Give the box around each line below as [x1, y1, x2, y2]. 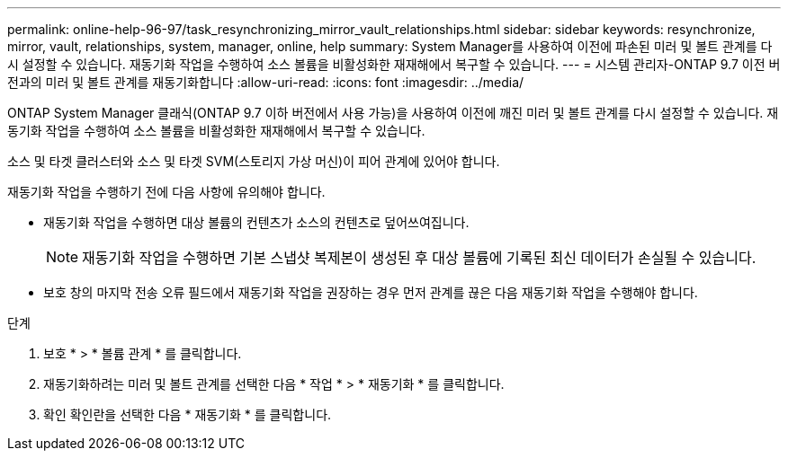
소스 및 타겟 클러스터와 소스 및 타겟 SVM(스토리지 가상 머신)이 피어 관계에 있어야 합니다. [7, 154, 500, 169]
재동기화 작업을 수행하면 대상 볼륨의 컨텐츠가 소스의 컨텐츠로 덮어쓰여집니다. [43, 215, 470, 230]
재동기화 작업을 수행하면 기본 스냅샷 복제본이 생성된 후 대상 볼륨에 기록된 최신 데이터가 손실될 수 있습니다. [82, 249, 757, 267]
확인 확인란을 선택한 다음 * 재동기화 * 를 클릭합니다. [43, 407, 332, 422]
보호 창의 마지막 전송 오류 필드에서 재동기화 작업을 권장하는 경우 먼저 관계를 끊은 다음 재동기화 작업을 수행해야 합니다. [43, 285, 698, 300]
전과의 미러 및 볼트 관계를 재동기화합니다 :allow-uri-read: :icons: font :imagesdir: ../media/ [7, 75, 524, 90]
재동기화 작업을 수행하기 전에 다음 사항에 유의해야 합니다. [7, 184, 326, 199]
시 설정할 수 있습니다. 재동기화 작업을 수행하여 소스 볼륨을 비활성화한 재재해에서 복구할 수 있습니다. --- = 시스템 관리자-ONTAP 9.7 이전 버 [7, 57, 781, 72]
